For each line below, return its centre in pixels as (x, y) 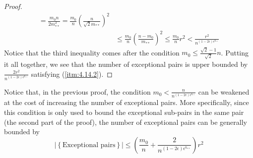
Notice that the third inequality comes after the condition (92, 52)
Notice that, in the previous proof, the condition (77, 91)
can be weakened (224, 91)
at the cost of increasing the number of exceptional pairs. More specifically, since (126, 102)
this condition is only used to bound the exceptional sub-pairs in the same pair (124, 112)
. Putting (235, 52)
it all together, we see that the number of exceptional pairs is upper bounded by (126, 64)
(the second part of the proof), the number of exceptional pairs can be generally (126, 122)
